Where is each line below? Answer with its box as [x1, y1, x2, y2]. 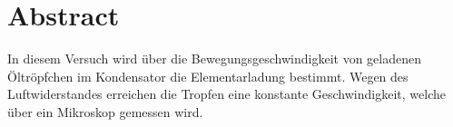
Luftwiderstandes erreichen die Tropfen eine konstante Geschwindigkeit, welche [7, 84, 446, 103]
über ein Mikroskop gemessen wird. [7, 102, 203, 121]
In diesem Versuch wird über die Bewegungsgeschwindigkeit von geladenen [7, 49, 421, 68]
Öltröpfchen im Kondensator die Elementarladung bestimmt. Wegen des [7, 66, 409, 85]
